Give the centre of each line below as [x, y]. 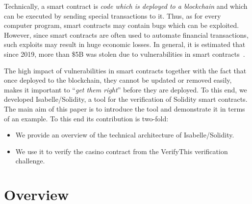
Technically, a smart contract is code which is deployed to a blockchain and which [126, 6]
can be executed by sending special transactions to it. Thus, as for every [113, 15]
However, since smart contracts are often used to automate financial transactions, [126, 34]
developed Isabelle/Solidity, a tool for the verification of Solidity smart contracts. [126, 99]
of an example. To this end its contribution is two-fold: [86, 118]
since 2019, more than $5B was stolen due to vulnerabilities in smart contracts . [125, 54]
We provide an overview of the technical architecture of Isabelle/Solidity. [125, 135]
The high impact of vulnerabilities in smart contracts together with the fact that [125, 70]
